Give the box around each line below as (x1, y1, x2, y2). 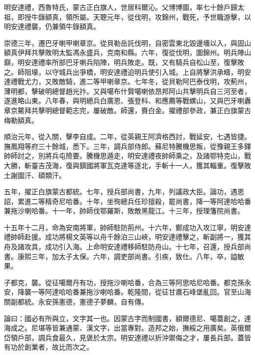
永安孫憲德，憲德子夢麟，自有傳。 (38, 296, 148, 307)
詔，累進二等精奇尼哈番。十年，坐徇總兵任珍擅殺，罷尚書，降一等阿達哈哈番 (4, 196, 251, 206)
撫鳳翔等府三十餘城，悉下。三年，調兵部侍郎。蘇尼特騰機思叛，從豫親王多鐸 (4, 141, 251, 151)
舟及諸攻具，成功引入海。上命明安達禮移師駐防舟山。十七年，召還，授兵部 (4, 241, 244, 252)
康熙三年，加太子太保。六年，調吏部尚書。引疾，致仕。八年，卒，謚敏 (17, 251, 244, 261)
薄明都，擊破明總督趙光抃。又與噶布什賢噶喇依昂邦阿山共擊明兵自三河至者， (4, 86, 251, 96)
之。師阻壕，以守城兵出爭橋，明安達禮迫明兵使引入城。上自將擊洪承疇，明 (4, 66, 244, 77)
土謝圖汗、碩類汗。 (4, 170, 66, 180)
